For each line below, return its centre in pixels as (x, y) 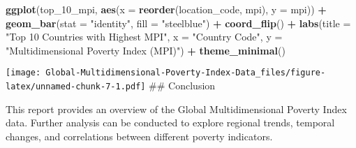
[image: (23, 73)
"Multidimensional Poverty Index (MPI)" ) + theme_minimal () (146, 50)
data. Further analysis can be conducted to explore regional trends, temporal (170, 123)
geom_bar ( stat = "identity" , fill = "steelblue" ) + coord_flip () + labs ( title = (178, 23)
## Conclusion (182, 86)
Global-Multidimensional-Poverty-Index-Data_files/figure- (186, 73)
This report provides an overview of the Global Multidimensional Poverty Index (176, 109)
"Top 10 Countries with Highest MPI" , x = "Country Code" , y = (144, 37)
